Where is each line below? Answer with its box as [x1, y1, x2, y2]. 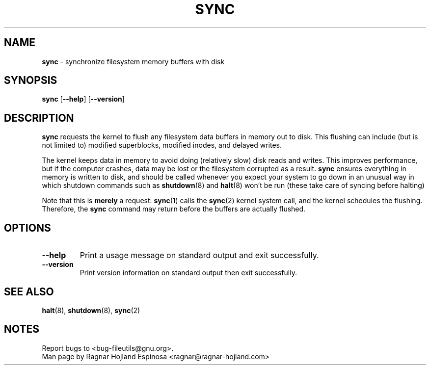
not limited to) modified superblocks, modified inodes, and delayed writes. [42, 141, 282, 150]
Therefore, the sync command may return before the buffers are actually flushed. [42, 205, 306, 213]
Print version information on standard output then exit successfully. [80, 268, 297, 277]
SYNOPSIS [4, 74, 57, 87]
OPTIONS [4, 221, 51, 234]
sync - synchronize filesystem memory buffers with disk [42, 57, 225, 66]
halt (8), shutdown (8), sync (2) [42, 306, 140, 315]
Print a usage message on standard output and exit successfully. [80, 250, 319, 261]
